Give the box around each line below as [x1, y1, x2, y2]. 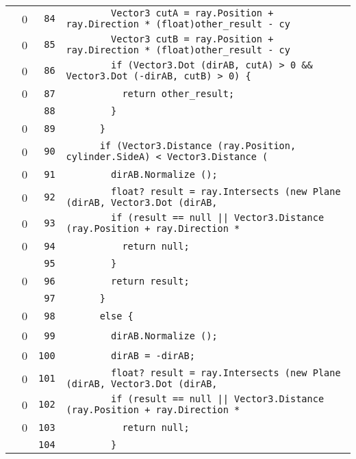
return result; [111, 275, 190, 287]
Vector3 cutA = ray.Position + [111, 8, 274, 18]
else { [99, 310, 133, 322]
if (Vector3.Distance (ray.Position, [99, 140, 296, 151]
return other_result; [122, 88, 235, 99]
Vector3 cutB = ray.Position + [111, 34, 274, 44]
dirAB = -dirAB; [111, 350, 195, 361]
